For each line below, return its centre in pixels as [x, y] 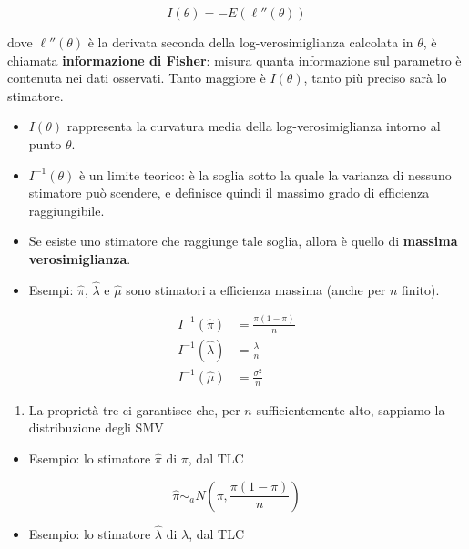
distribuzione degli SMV [96, 427]
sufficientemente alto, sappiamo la [351, 409]
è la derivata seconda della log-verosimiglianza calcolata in [250, 42]
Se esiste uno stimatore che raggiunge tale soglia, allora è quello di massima [243, 241]
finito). [421, 289]
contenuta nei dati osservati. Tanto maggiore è [137, 78]
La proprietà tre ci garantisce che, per [134, 409]
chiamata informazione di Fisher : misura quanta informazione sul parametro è [234, 60]
